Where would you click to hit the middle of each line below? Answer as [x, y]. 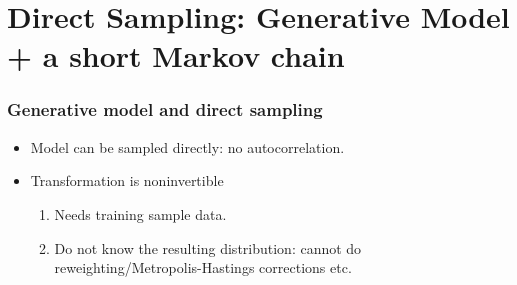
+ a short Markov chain [176, 55]
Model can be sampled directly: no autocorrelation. [187, 146]
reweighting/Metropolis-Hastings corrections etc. [203, 267]
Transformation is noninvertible [127, 180]
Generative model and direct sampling [165, 109]
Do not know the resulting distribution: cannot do [208, 247]
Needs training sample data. [140, 213]
